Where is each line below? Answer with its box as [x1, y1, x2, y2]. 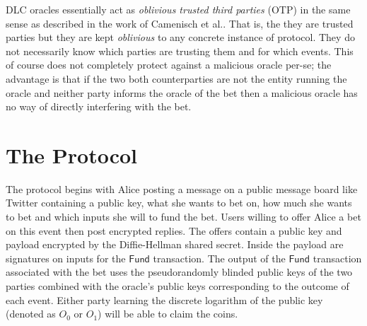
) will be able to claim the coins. [98, 306, 238, 321]
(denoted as [6, 306, 56, 321]
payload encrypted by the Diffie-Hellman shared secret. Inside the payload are [6, 237, 344, 252]
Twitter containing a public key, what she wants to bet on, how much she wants [6, 195, 352, 210]
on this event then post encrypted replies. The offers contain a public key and [6, 223, 342, 238]
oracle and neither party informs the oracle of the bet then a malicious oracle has [6, 85, 358, 100]
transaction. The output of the [153, 250, 286, 265]
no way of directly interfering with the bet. [6, 99, 192, 114]
